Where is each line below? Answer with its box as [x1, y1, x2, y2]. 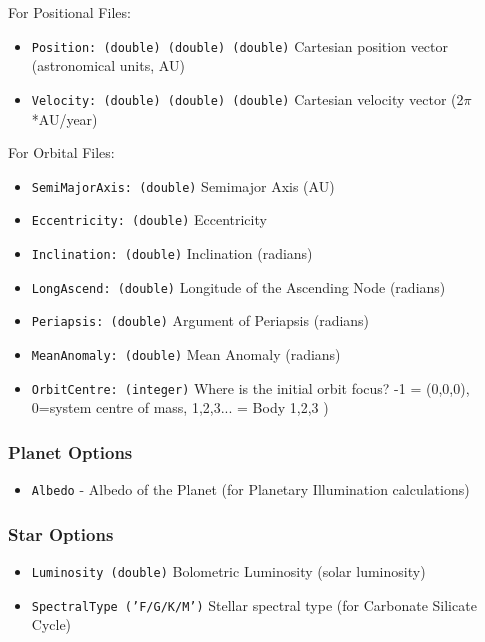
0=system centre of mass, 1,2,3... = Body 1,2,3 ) [31, 397, 329, 418]
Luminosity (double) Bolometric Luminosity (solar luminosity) [31, 560, 426, 581]
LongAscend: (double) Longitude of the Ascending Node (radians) [31, 276, 446, 297]
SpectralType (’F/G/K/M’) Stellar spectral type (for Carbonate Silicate [31, 594, 477, 615]
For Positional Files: [8, 2, 131, 22]
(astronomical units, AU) [31, 55, 185, 76]
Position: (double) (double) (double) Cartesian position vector [31, 35, 449, 56]
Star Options [8, 521, 114, 546]
